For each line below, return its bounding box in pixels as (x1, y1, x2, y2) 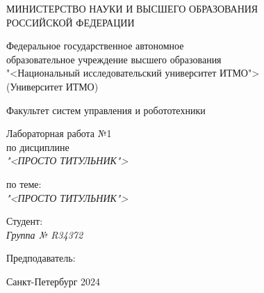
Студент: (6, 214, 43, 228)
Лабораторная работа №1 (6, 126, 112, 141)
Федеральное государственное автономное (6, 38, 184, 53)
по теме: (6, 176, 42, 191)
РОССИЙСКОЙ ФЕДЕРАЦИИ (6, 15, 135, 29)
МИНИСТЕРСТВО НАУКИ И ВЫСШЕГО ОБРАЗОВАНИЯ (6, 1, 258, 15)
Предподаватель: (6, 251, 76, 265)
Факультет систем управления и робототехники (6, 102, 206, 117)
